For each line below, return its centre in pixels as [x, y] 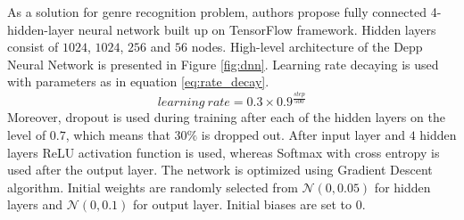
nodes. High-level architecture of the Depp [307, 47]
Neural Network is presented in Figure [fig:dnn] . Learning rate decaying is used [223, 64]
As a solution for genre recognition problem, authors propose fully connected [217, 12]
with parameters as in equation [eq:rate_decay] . [138, 81]
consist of [33, 47]
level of [27, 135]
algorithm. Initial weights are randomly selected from [153, 187]
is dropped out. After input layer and [303, 135]
